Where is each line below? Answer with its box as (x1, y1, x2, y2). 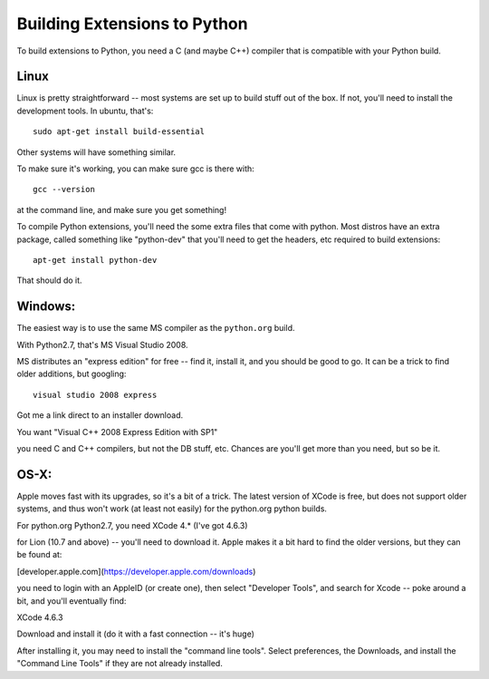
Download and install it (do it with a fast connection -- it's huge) (16, 628, 255, 639)
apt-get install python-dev (33, 255, 158, 265)
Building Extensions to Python (16, 14, 248, 34)
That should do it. (16, 275, 82, 286)
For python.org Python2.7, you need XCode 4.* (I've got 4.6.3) (16, 519, 248, 530)
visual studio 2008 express (33, 390, 158, 400)
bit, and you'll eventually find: (16, 595, 127, 606)
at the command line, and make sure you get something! (16, 204, 226, 215)
